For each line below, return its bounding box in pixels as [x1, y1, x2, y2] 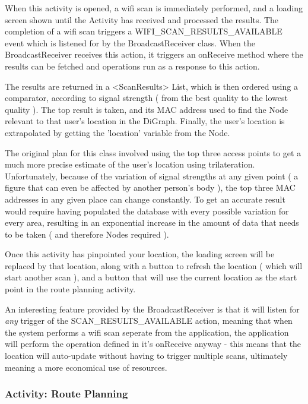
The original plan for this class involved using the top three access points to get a [5, 146, 301, 159]
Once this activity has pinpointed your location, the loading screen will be [5, 248, 275, 260]
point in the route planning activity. [5, 283, 136, 295]
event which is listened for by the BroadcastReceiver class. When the [5, 36, 256, 49]
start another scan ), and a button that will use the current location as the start [5, 271, 297, 283]
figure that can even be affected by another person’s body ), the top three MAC [5, 181, 296, 194]
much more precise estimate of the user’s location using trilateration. [5, 158, 255, 171]
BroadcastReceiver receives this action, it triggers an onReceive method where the [5, 48, 303, 61]
